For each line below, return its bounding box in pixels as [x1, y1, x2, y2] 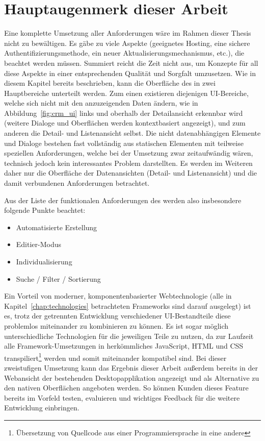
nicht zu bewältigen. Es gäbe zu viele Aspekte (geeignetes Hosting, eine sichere [4, 37, 250, 48]
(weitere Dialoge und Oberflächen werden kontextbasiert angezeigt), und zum [4, 117, 246, 128]
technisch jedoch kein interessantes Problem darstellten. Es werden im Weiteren [4, 157, 253, 168]
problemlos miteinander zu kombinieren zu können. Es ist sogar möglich [4, 320, 229, 331]
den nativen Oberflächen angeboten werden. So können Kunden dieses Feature [4, 382, 249, 393]
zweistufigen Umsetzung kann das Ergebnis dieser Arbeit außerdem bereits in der [4, 362, 258, 373]
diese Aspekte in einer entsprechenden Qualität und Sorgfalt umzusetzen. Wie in [4, 67, 256, 78]
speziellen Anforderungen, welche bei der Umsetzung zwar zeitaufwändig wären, [4, 148, 253, 158]
